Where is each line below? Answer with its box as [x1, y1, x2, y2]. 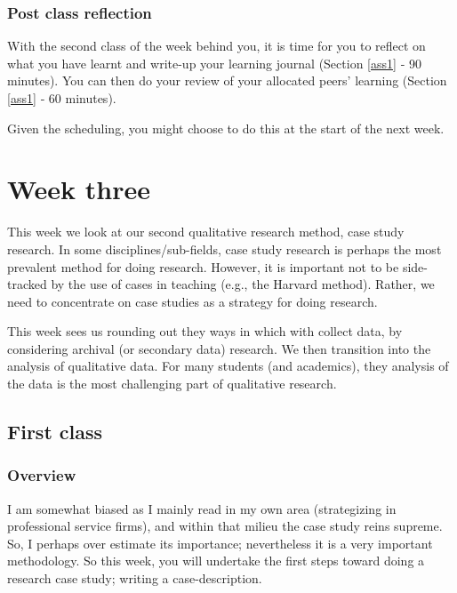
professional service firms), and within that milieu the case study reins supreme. [7, 517, 443, 535]
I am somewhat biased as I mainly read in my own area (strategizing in [7, 499, 397, 517]
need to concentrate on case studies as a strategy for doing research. [7, 292, 378, 310]
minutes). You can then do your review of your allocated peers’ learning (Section [7, 71, 447, 90]
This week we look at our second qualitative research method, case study [7, 222, 405, 241]
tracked [7, 275, 47, 293]
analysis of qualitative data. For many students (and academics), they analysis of [7, 357, 449, 375]
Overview [7, 464, 76, 486]
